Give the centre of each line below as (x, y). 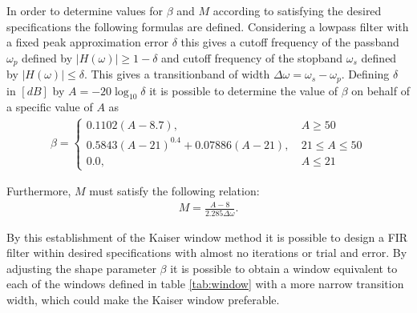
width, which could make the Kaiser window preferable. (143, 300)
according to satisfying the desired (297, 10)
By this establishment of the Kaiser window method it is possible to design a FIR (207, 237)
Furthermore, (39, 191)
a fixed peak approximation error (88, 42)
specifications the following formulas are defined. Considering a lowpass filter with (208, 26)
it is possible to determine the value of (243, 90)
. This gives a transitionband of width (177, 74)
